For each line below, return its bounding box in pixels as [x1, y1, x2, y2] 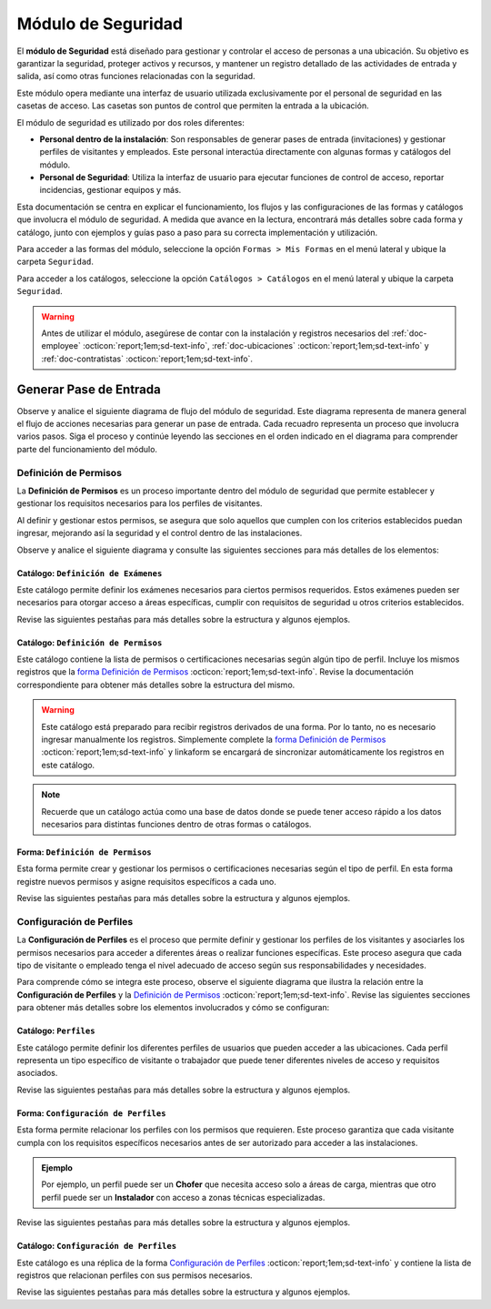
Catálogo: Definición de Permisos [16, 637, 163, 648]
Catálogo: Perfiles [16, 1025, 95, 1037]
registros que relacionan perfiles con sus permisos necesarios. [16, 1270, 254, 1281]
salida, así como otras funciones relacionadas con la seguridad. [16, 71, 256, 82]
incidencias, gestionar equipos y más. [39, 185, 182, 196]
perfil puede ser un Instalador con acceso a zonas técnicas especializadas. [41, 1192, 326, 1202]
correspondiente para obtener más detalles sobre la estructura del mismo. [16, 679, 296, 690]
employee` [41, 340, 81, 351]
